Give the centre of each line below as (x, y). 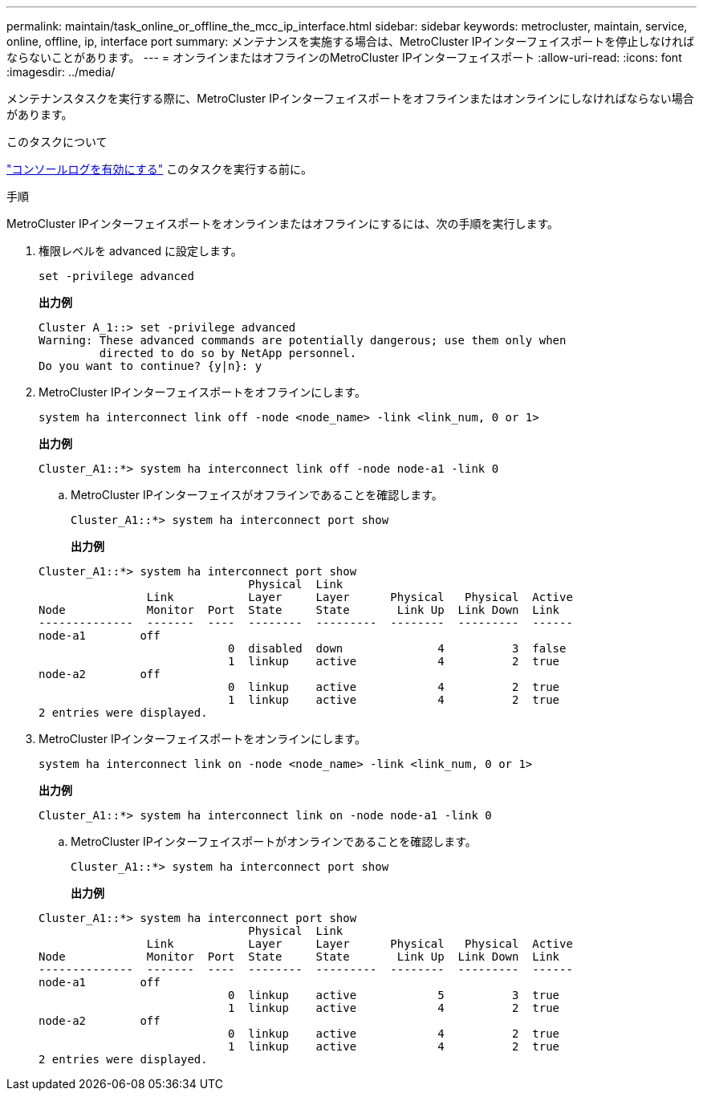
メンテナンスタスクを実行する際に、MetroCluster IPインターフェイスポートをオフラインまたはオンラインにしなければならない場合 (350, 98)
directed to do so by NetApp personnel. (228, 353)
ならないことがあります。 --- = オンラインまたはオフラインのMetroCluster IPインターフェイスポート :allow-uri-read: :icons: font (344, 57)
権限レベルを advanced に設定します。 (140, 251)
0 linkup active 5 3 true (394, 995)
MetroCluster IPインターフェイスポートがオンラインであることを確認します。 (274, 841)
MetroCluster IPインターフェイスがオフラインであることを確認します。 (257, 495)
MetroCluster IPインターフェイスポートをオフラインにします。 (202, 392)
